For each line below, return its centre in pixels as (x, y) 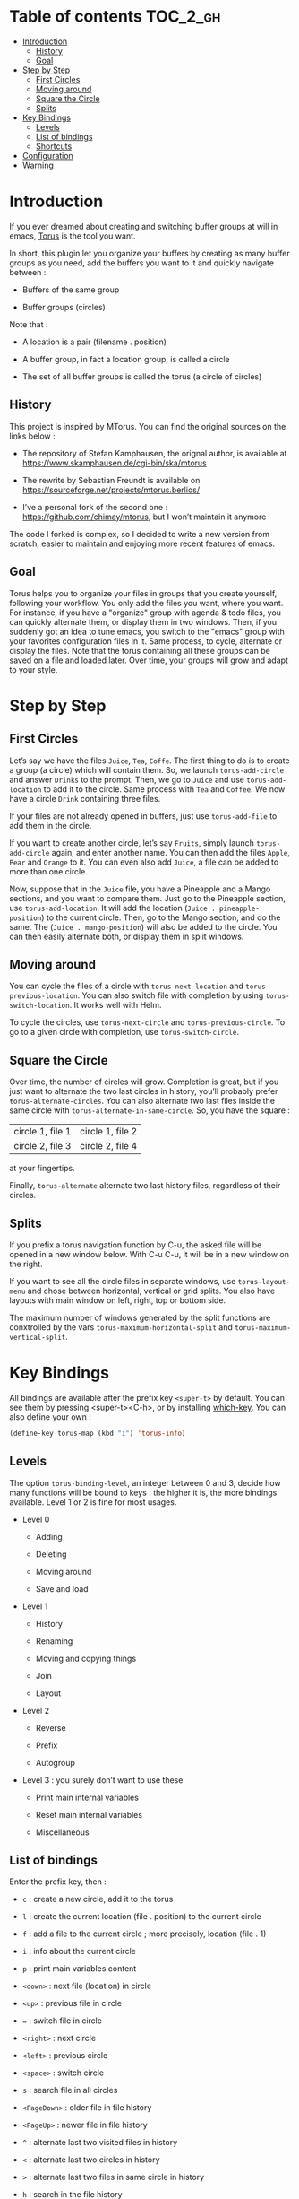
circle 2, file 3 (43, 1146)
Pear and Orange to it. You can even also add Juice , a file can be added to (144, 862)
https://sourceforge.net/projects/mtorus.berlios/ (111, 490)
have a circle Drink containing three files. (85, 798)
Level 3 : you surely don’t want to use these (103, 1780)
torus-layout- (264, 1282)
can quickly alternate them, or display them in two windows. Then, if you (143, 621)
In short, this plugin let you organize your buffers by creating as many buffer (149, 253)
